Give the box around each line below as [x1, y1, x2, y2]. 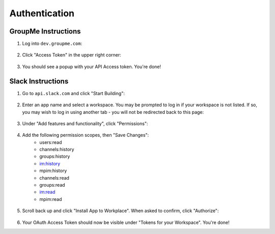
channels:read [39, 174, 70, 181]
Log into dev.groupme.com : [22, 41, 82, 47]
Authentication [9, 8, 75, 19]
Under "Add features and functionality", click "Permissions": [22, 120, 148, 127]
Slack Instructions [9, 77, 69, 85]
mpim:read [39, 196, 62, 202]
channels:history [39, 147, 74, 153]
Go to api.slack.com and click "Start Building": [22, 90, 125, 96]
